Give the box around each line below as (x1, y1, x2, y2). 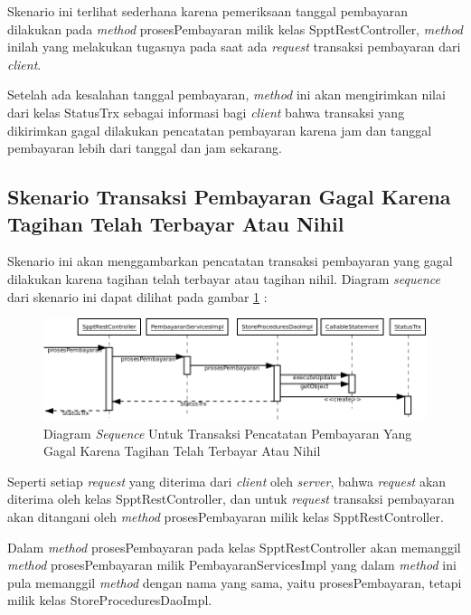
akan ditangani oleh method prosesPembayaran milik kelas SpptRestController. (7, 507, 444, 526)
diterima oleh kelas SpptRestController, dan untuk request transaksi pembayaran (7, 489, 455, 508)
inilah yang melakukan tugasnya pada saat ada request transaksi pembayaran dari (7, 37, 461, 56)
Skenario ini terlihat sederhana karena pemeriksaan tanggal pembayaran (7, 2, 408, 20)
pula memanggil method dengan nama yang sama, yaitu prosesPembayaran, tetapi (7, 572, 462, 591)
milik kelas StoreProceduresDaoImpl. (7, 591, 212, 610)
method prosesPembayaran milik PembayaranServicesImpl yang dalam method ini (7, 555, 457, 574)
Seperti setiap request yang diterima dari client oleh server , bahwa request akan (7, 471, 447, 490)
